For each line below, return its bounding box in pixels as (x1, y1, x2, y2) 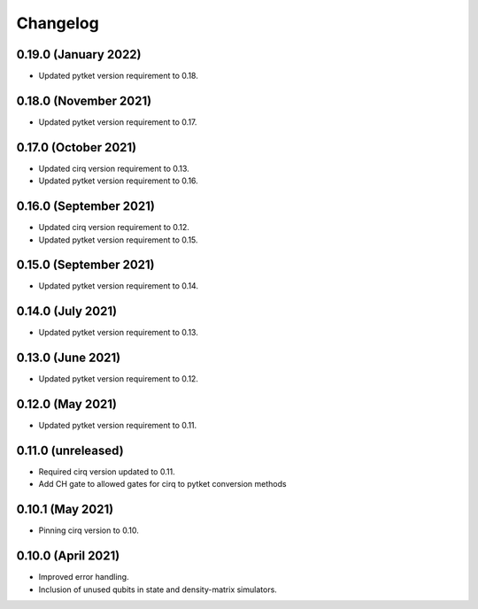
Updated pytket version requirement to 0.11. (38, 420, 197, 431)
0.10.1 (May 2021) (16, 502, 114, 517)
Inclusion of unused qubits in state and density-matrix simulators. (38, 584, 278, 595)
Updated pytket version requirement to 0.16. (38, 175, 198, 186)
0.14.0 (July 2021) (16, 304, 118, 319)
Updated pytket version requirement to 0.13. (38, 328, 198, 338)
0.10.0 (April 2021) (16, 549, 120, 564)
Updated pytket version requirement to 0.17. (38, 116, 197, 127)
